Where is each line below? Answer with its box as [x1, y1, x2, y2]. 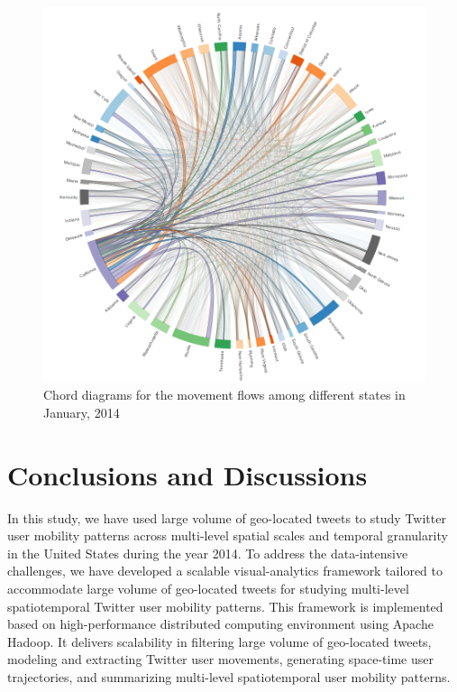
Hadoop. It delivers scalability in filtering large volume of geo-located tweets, [7, 632, 432, 650]
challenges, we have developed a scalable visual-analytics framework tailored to [7, 561, 443, 580]
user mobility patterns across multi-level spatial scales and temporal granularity [7, 526, 448, 545]
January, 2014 [43, 402, 120, 421]
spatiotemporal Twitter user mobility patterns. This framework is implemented [7, 596, 443, 615]
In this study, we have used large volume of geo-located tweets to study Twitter [7, 508, 446, 527]
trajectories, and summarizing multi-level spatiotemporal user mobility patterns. [7, 667, 451, 686]
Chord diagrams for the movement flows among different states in [43, 385, 406, 404]
